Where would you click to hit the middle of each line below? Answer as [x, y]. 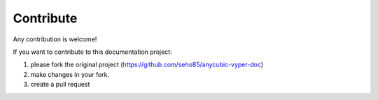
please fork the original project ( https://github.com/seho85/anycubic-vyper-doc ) [147, 65]
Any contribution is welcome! [55, 39]
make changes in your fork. [70, 74]
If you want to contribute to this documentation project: [92, 52]
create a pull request [60, 85]
